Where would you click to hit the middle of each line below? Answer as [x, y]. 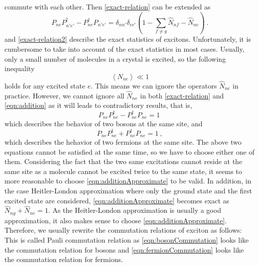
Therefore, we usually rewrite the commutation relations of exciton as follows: [123, 230]
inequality [20, 68]
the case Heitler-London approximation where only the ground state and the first [128, 190]
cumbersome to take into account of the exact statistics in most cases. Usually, [125, 48]
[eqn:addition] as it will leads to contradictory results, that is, [98, 105]
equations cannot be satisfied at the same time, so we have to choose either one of [129, 151]
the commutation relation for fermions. [64, 259]
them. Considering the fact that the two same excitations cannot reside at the [124, 161]
